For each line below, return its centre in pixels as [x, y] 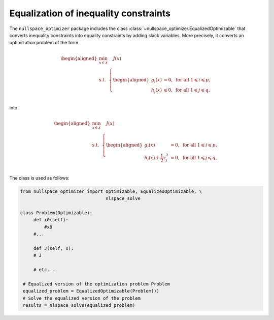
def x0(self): [51, 220]
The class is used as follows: [39, 178]
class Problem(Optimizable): [56, 213]
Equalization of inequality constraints [90, 13]
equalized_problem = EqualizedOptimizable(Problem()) [91, 291]
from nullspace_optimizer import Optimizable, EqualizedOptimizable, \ [111, 191]
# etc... [44, 269]
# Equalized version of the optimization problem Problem [96, 284]
